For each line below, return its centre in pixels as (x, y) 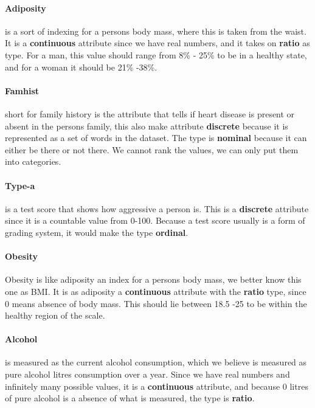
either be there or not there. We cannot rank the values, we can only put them (152, 149)
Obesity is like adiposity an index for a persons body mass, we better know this (153, 279)
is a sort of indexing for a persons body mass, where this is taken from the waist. (156, 31)
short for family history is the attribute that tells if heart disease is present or (150, 113)
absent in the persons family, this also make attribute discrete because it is (147, 126)
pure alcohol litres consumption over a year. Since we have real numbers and (147, 374)
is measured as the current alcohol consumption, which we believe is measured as (156, 362)
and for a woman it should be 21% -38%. (81, 67)
